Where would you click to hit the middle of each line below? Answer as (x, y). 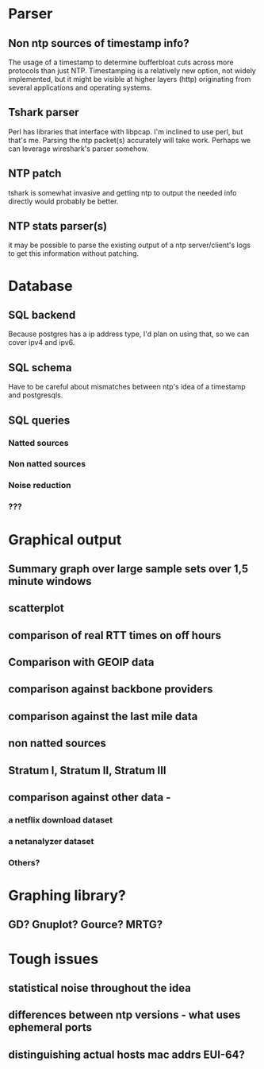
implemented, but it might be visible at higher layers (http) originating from (130, 79)
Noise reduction (40, 486)
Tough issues (54, 959)
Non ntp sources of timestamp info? (99, 43)
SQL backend (42, 315)
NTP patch (35, 174)
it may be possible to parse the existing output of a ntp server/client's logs (130, 245)
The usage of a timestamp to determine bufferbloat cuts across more (121, 62)
